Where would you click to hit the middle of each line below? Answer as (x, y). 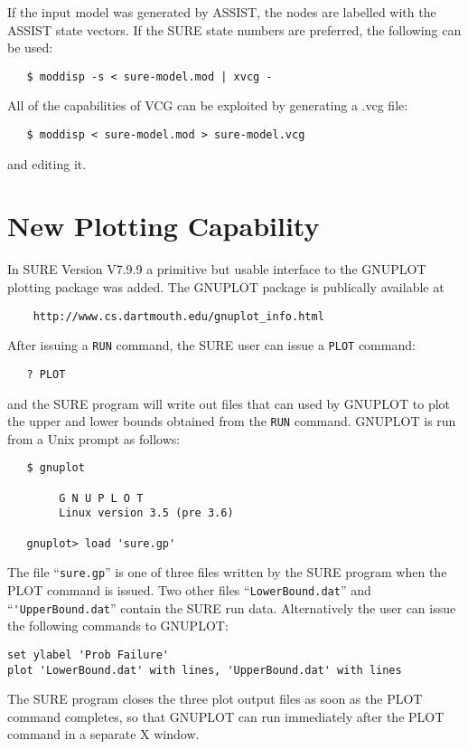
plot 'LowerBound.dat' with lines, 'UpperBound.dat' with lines (205, 670)
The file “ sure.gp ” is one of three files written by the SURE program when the (227, 572)
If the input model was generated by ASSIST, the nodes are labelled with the (222, 12)
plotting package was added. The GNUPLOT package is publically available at (226, 287)
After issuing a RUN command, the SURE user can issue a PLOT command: (211, 345)
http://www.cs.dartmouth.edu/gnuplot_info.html (178, 316)
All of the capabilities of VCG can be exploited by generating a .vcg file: (208, 105)
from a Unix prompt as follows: (94, 438)
